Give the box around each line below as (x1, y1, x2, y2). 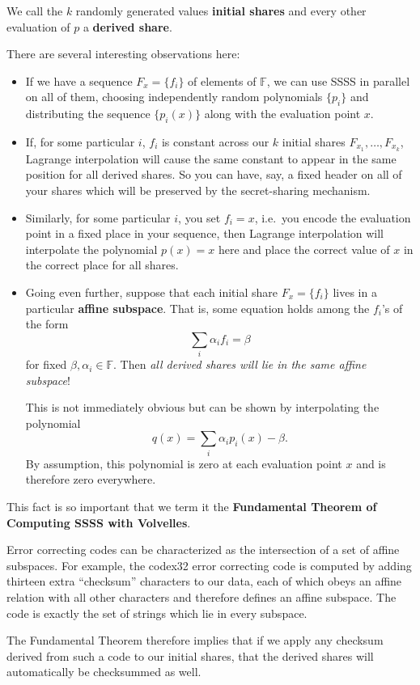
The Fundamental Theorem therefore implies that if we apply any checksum (6, 632, 384, 649)
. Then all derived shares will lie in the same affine (113, 356, 367, 373)
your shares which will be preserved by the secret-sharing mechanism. (25, 182, 371, 199)
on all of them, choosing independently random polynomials (25, 88, 323, 105)
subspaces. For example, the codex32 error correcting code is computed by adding (6, 556, 412, 573)
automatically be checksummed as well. (6, 663, 202, 680)
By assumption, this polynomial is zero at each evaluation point (25, 455, 342, 471)
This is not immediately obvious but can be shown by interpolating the (25, 399, 380, 416)
